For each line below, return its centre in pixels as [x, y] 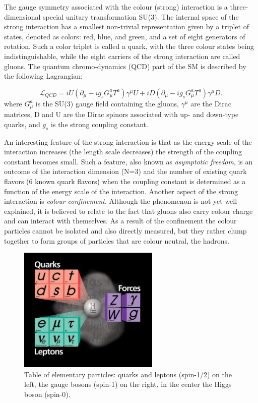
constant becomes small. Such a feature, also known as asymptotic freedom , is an [128, 161]
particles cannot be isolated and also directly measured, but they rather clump [125, 230]
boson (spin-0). [47, 394]
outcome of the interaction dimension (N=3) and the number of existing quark [125, 171]
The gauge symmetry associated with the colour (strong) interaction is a [116, 7]
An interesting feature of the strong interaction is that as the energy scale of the [128, 141]
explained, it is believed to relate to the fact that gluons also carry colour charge [128, 211]
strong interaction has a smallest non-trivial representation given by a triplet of [126, 26]
